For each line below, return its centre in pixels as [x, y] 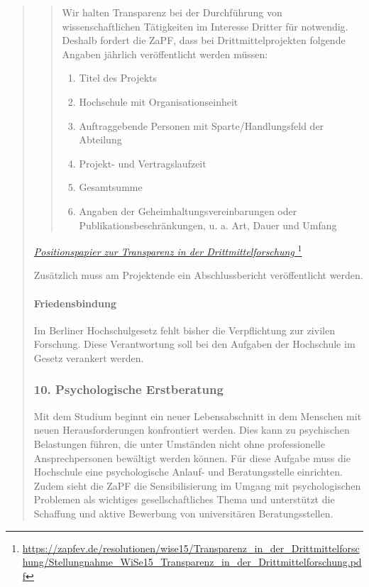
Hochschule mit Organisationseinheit [159, 101]
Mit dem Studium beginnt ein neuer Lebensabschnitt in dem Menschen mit [198, 416]
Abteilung [100, 139]
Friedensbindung [75, 303]
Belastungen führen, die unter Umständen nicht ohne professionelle [179, 443]
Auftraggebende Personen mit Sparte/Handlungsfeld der [202, 125]
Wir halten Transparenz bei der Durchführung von [172, 12]
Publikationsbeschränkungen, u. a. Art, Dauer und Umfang [208, 225]
